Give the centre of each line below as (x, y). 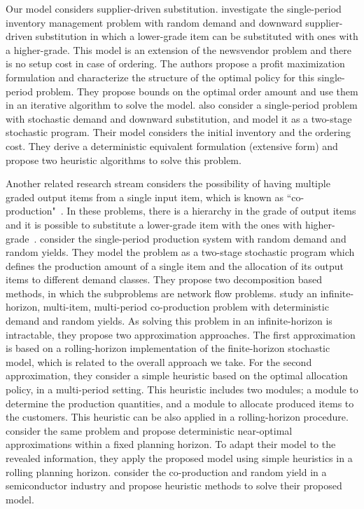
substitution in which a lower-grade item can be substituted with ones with (197, 36)
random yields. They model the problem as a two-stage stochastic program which (180, 252)
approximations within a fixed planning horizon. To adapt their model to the (171, 444)
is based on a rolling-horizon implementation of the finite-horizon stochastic (168, 348)
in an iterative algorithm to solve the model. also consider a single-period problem (182, 105)
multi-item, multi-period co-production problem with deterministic (186, 307)
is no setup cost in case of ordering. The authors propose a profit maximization (175, 63)
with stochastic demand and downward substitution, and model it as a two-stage (179, 118)
